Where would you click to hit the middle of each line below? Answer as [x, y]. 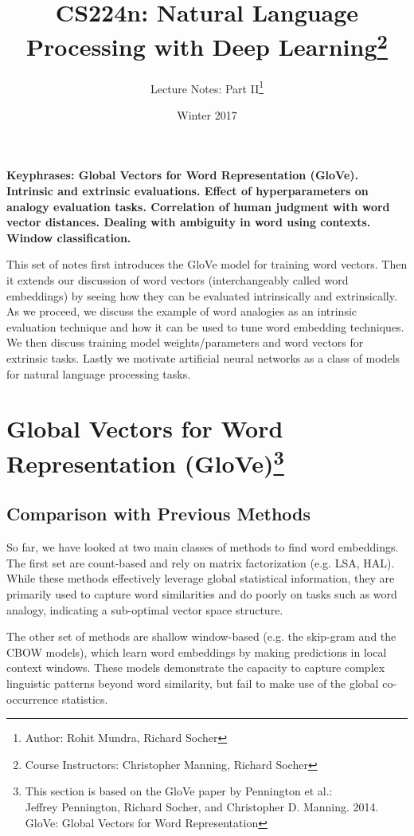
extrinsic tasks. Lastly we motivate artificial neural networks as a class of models [203, 358]
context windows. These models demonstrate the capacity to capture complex [196, 667]
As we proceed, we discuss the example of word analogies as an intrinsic [182, 311]
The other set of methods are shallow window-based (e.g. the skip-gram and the [201, 636]
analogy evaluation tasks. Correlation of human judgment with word [198, 206]
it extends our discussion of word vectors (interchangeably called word [178, 280]
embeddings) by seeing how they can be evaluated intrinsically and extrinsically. [202, 295]
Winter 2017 [207, 114]
